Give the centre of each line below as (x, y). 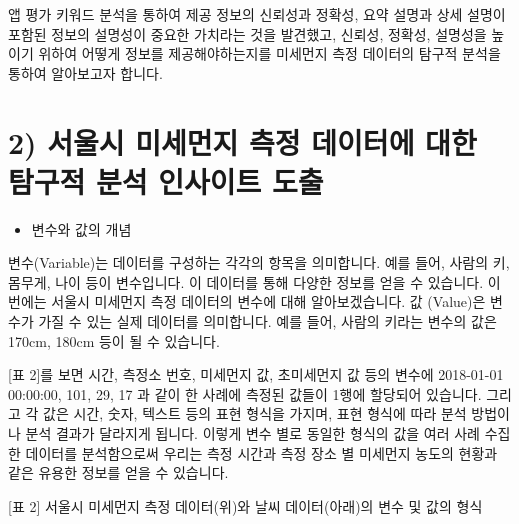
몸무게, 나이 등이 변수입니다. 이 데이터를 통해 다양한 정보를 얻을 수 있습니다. (246, 281)
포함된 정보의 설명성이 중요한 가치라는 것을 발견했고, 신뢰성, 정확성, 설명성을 (247, 33)
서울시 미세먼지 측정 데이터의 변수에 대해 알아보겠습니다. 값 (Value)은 (268, 301)
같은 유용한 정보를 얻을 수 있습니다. (118, 472)
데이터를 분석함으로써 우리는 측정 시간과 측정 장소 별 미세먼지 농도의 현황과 (261, 452)
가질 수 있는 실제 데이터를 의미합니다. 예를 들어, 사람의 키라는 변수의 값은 (267, 321)
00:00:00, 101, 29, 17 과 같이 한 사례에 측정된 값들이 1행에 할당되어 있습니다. (245, 393)
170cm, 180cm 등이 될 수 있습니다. (114, 340)
